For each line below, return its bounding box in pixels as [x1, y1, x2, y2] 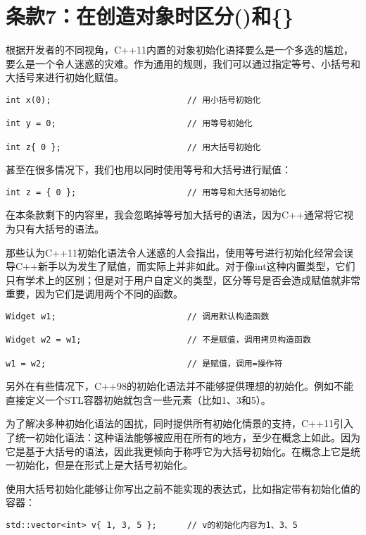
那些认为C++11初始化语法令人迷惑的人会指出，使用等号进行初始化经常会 [6, 245, 343, 259]
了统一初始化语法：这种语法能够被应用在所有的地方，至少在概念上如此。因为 [6, 430, 360, 445]
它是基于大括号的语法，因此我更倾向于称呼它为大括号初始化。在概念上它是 [6, 443, 351, 458]
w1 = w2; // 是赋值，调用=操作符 [6, 358, 283, 369]
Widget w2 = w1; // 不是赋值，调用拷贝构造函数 [6, 335, 311, 345]
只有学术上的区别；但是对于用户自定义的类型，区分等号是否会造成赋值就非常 [6, 272, 360, 287]
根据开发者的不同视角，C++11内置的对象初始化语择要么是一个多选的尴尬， [6, 42, 353, 57]
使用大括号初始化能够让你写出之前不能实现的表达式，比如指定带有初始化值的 [6, 481, 360, 496]
